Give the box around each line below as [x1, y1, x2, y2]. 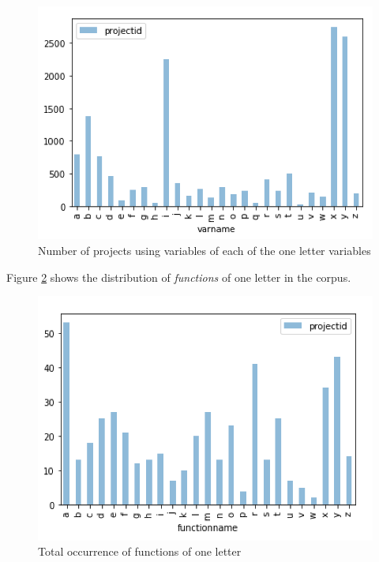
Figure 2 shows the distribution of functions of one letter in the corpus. [6, 268, 351, 285]
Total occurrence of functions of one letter [38, 543, 242, 560]
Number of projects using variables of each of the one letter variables [38, 242, 371, 259]
